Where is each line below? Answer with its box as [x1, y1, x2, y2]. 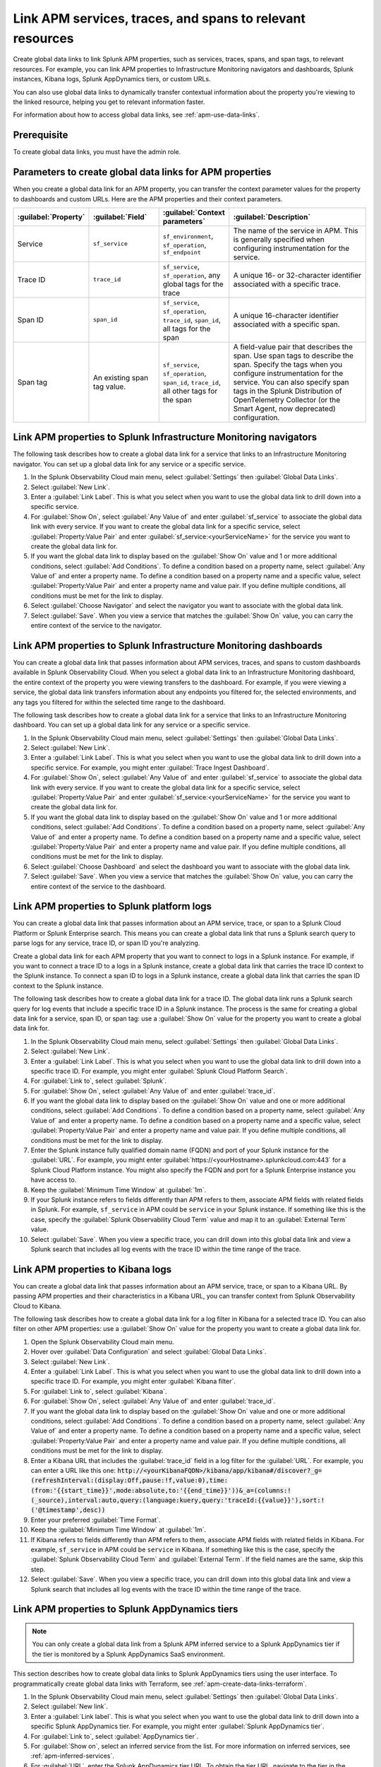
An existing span [92, 372, 148, 382]
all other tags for [162, 386, 218, 396]
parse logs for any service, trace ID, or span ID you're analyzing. [13, 939, 200, 947]
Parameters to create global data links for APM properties [13, 166, 272, 178]
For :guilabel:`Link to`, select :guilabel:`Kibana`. [30, 1387, 167, 1395]
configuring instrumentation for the [233, 243, 350, 253]
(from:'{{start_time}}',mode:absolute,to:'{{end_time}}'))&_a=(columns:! [30, 1486, 292, 1494]
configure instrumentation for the [233, 368, 344, 378]
